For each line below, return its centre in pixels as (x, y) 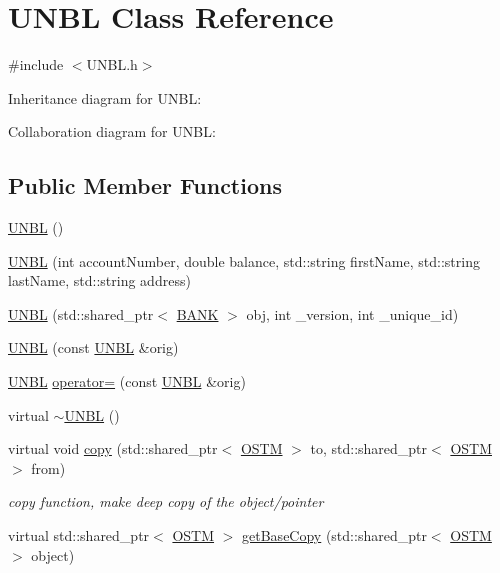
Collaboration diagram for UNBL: (112, 131)
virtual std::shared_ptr (79, 535)
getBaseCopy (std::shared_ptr (334, 535)
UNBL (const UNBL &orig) (93, 347)
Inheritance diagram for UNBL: (105, 97)
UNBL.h (112, 64)
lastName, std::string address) (99, 280)
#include (36, 64)
